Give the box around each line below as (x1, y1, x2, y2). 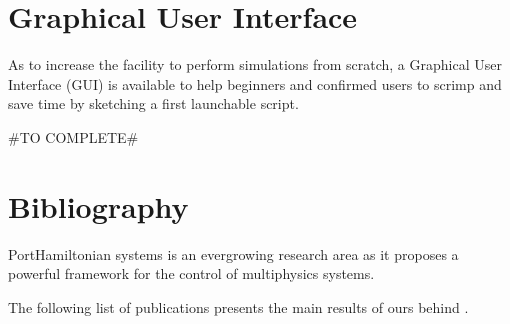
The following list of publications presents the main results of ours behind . (8, 296, 469, 317)
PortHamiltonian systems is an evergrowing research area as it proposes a (8, 243, 459, 264)
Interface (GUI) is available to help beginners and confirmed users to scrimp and (8, 73, 502, 94)
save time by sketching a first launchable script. (8, 93, 299, 114)
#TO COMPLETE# (8, 126, 139, 147)
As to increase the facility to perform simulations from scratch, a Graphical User (8, 54, 502, 75)
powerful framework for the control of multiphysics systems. (8, 263, 375, 284)
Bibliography (8, 185, 189, 226)
